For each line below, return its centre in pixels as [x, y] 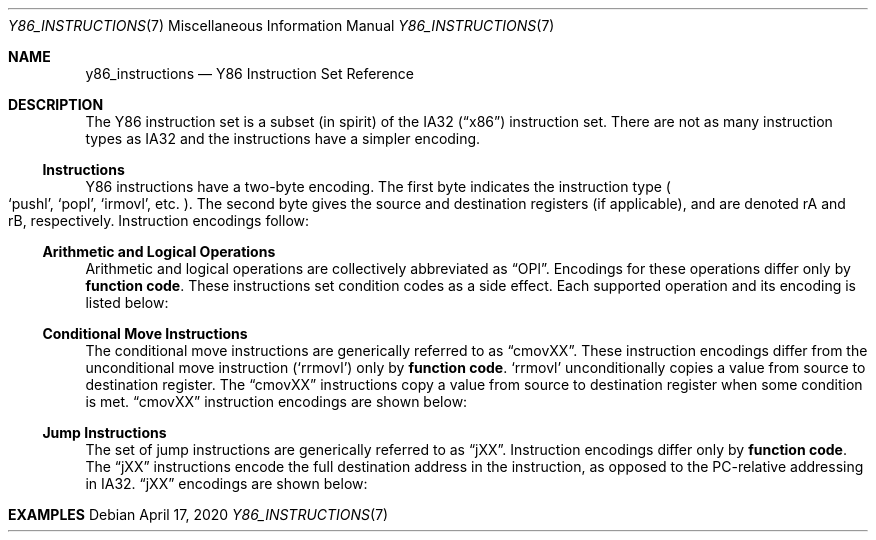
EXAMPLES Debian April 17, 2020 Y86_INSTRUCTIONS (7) [198, 514]
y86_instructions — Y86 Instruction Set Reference [250, 73]
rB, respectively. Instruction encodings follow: [159, 220]
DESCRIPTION [56, 104]
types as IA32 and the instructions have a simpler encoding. [283, 138]
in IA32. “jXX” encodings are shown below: [226, 483]
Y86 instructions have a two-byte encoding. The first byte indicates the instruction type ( [378, 186]
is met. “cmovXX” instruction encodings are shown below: [276, 401]
